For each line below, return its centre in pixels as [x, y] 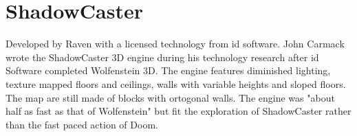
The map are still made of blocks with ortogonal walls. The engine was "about [170, 97]
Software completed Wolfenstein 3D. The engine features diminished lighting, [168, 70]
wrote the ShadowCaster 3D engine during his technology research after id [162, 57]
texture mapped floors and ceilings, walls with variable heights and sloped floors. [176, 83]
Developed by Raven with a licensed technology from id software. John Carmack [175, 44]
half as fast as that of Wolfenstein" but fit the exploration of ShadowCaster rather [178, 111]
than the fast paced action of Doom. [82, 124]
